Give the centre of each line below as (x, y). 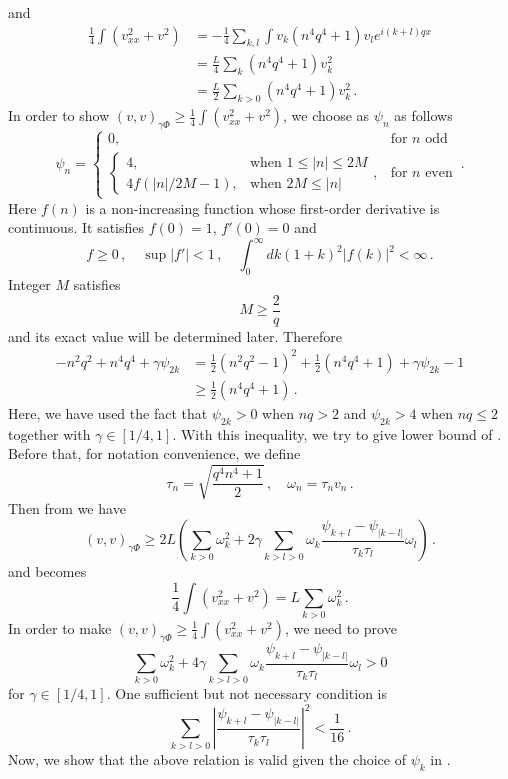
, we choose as (326, 115)
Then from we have (67, 508)
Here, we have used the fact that (108, 412)
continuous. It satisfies (76, 227)
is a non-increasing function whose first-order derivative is (262, 207)
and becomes (47, 571)
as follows (423, 115)
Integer (29, 284)
